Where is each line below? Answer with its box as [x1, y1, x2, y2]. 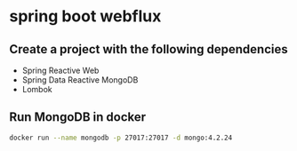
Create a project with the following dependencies [9, 42, 288, 57]
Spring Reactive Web [21, 65, 100, 75]
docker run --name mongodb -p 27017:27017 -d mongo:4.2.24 [9, 133, 233, 142]
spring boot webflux [9, 6, 162, 27]
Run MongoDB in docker [9, 109, 147, 125]
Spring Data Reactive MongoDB [21, 75, 139, 85]
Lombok [21, 84, 53, 94]
